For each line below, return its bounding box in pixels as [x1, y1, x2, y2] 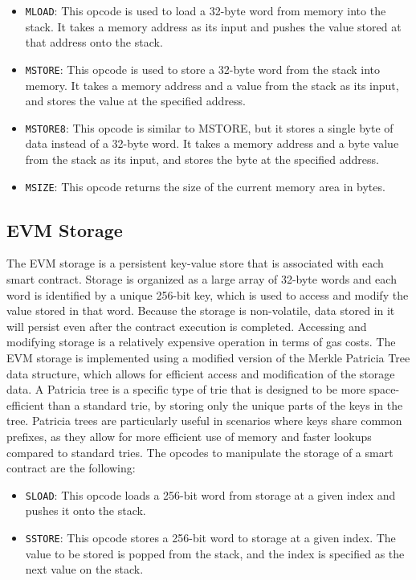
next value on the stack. [25, 561, 144, 578]
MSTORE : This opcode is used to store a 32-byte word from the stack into [25, 60, 381, 77]
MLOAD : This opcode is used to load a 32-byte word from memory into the [25, 2, 386, 18]
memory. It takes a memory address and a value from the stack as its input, [25, 76, 399, 93]
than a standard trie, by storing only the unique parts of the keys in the [47, 396, 403, 413]
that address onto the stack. [25, 34, 163, 51]
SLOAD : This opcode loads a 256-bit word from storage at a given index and [25, 486, 396, 503]
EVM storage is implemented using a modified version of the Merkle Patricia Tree [6, 349, 410, 366]
